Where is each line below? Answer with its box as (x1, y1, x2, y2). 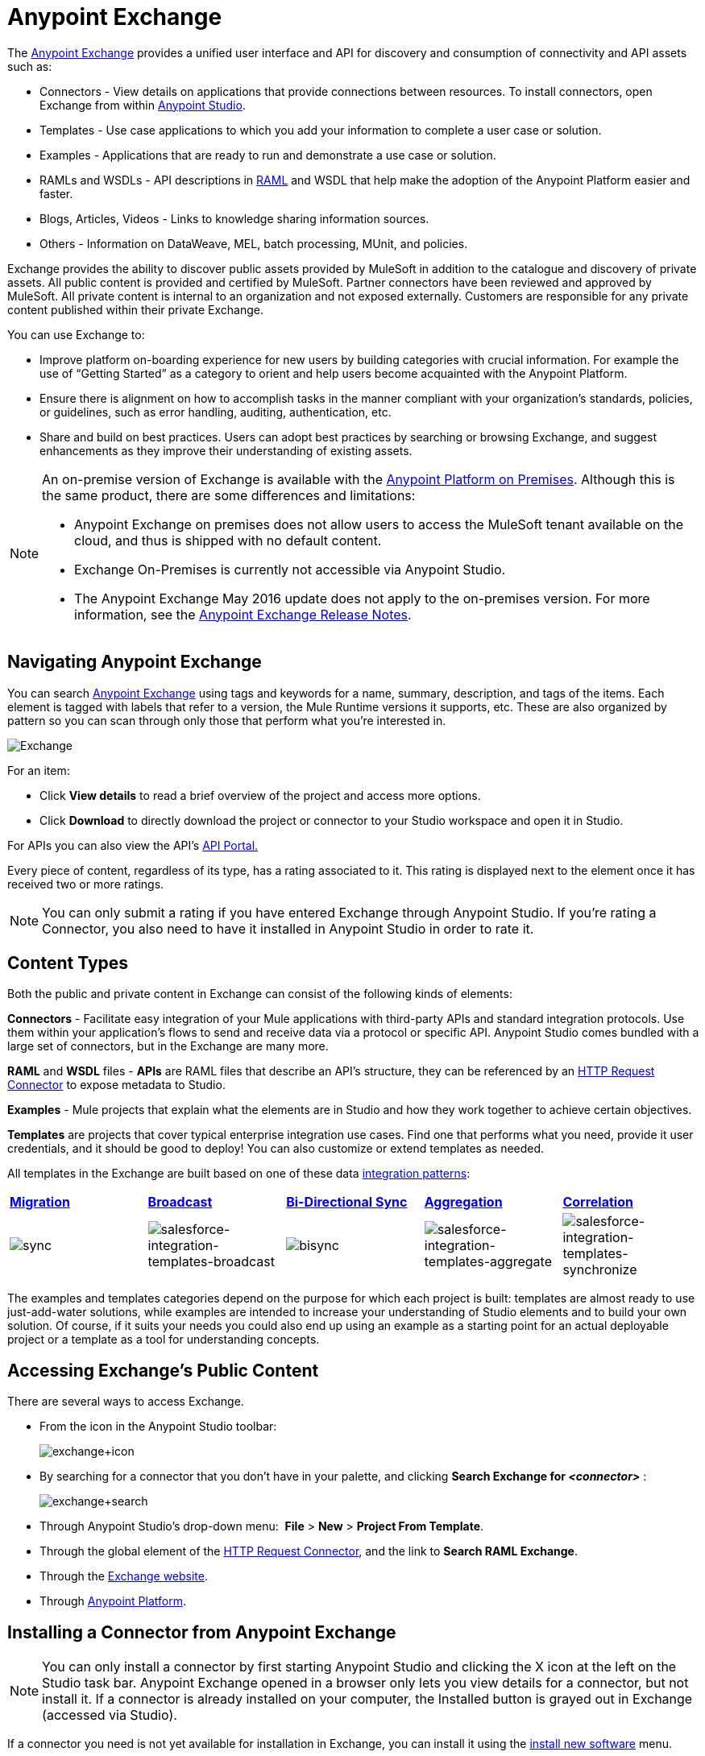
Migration (10, 1194, 70, 1211)
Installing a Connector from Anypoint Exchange (7, 1621, 396, 1642)
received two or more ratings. (7, 876, 164, 891)
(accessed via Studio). (42, 1707, 177, 1724)
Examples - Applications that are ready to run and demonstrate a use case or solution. (39, 147, 496, 162)
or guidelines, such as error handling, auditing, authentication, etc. (39, 404, 392, 419)
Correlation (562, 1194, 633, 1211)
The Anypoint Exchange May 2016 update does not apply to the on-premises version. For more (74, 590, 650, 607)
